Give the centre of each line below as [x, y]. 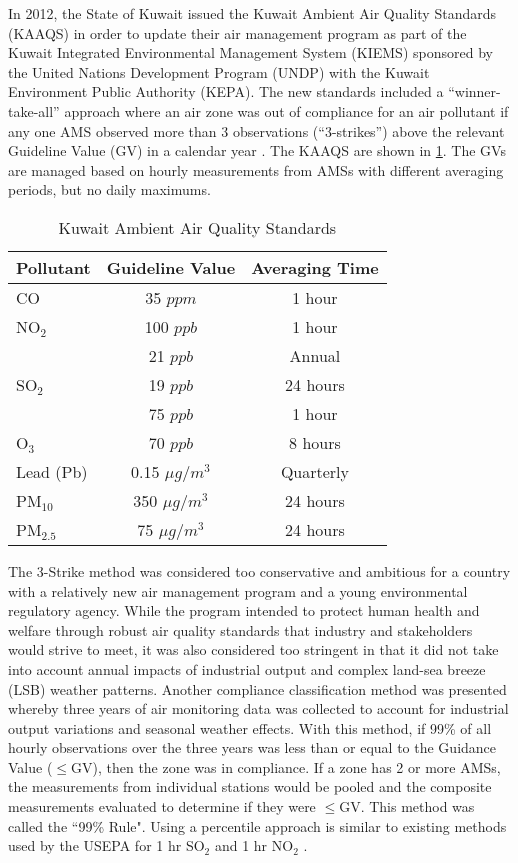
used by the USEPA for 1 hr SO [106, 845]
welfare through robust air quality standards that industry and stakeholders [240, 629]
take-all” [34, 110]
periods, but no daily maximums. [109, 189]
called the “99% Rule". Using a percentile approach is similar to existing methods [257, 825]
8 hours [315, 442]
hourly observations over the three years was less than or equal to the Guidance [252, 747]
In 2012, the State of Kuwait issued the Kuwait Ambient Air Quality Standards [252, 13]
